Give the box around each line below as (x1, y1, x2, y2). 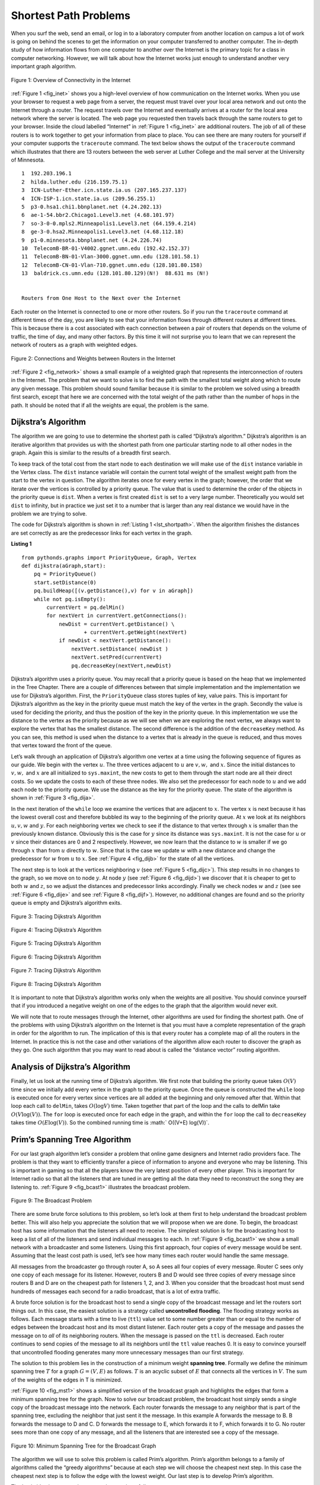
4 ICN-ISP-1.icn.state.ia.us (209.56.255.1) (21, 195, 156, 202)
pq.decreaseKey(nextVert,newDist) (71, 662, 172, 669)
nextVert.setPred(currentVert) (71, 654, 162, 661)
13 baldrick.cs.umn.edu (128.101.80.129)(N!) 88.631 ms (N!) (21, 270, 209, 277)
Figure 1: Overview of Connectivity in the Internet (11, 76, 131, 83)
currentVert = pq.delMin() (46, 604, 125, 611)
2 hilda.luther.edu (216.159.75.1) (21, 178, 128, 185)
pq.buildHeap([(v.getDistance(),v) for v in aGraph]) (33, 587, 194, 594)
